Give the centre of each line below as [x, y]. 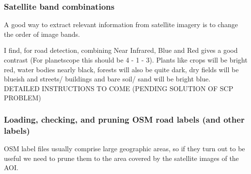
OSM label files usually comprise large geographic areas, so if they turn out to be [125, 149]
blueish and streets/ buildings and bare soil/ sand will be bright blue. [107, 79]
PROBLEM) [23, 98]
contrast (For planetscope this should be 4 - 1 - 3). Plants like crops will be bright [126, 60]
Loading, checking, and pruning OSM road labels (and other [124, 119]
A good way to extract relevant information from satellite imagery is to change [121, 24]
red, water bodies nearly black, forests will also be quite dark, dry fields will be [121, 69]
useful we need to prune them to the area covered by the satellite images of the [121, 158]
